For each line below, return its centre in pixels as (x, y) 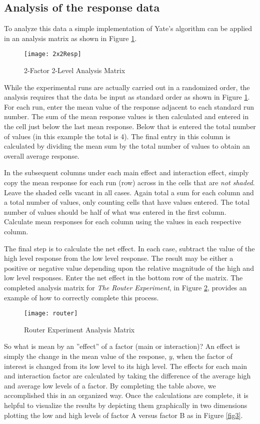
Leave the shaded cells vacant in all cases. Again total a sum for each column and (129, 192)
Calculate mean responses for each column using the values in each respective (123, 222)
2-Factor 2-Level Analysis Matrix (75, 70)
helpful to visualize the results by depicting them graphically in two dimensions (126, 405)
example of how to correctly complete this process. (81, 297)
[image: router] (51, 314)
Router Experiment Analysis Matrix (79, 329)
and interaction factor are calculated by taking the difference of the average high (127, 376)
